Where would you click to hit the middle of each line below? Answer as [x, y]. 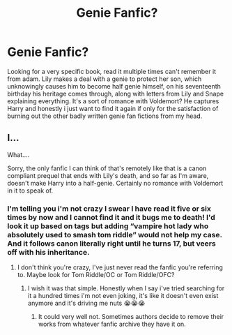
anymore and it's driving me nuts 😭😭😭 [86, 303]
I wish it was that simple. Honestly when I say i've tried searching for [126, 288]
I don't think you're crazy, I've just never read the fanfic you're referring [120, 267]
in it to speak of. [30, 191]
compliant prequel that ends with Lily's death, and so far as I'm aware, [108, 175]
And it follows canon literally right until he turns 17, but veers [111, 244]
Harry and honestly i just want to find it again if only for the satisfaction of [113, 108]
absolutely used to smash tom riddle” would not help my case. [115, 234]
